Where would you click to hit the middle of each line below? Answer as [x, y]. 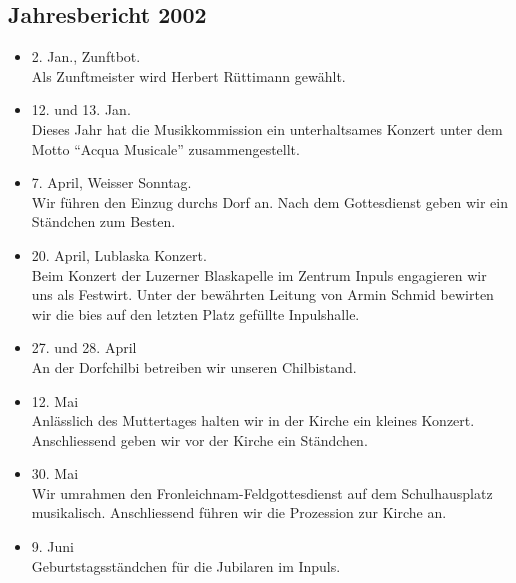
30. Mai [55, 473]
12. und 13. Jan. [81, 109]
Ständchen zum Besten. [103, 221]
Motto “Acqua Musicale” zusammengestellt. [165, 148]
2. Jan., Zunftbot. [86, 56]
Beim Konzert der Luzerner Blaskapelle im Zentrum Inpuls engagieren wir [259, 274]
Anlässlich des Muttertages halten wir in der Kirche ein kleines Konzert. [253, 420]
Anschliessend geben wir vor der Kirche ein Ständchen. [199, 439]
